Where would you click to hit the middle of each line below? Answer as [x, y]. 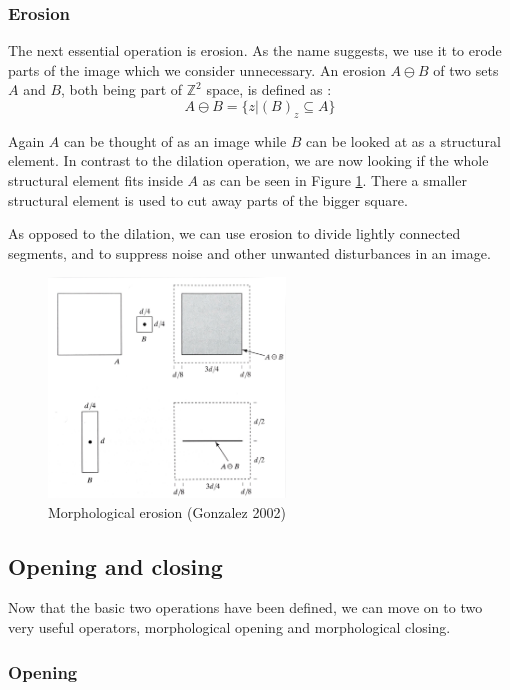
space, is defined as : [269, 89]
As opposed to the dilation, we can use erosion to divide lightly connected [234, 233]
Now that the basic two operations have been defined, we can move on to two [245, 607]
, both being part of [122, 89]
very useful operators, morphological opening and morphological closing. [229, 627]
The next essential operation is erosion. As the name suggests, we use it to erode [255, 50]
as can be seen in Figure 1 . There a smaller [334, 179]
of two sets [466, 69]
